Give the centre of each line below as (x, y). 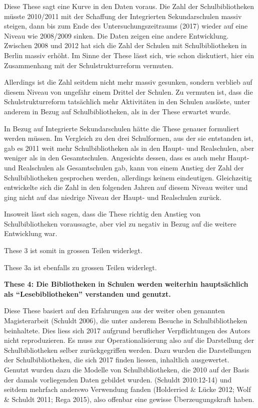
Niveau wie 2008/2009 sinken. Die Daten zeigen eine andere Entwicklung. (116, 35)
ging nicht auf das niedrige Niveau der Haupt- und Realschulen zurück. (113, 197)
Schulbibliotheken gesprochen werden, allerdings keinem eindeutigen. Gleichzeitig (128, 177)
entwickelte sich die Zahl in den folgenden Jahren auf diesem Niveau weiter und (126, 187)
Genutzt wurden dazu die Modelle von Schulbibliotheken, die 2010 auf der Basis (127, 369)
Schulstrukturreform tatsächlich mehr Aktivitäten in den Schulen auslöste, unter (127, 101)
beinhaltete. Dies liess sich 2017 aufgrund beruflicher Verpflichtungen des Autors (127, 330)
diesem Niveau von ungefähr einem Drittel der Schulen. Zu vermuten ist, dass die (128, 91)
